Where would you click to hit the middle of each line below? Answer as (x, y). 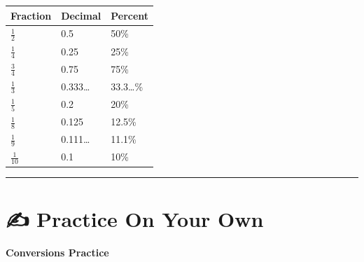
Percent (130, 15)
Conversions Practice (57, 252)
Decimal (81, 15)
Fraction (31, 15)
